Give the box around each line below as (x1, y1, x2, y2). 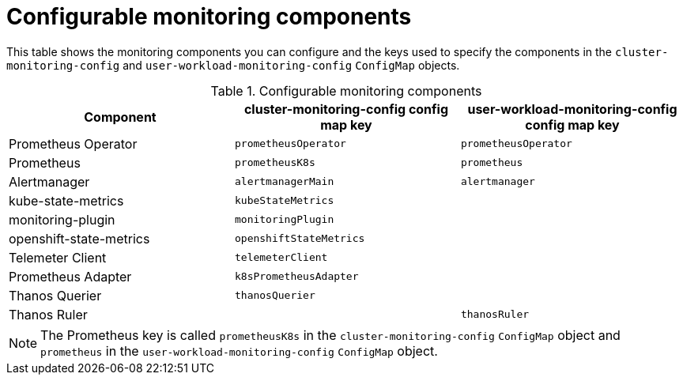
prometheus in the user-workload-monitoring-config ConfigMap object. (40, 342, 438, 359)
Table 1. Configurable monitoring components (210, 82, 482, 99)
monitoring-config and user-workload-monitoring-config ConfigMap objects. (6, 58, 460, 72)
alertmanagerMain (234, 175, 334, 188)
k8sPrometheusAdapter (234, 270, 359, 283)
